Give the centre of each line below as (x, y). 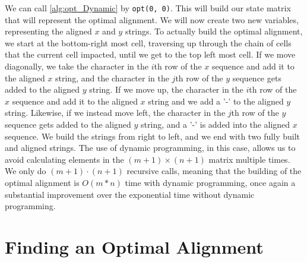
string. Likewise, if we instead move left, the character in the (115, 113)
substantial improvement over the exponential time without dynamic (130, 194)
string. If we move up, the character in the (166, 89)
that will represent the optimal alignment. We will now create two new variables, (152, 19)
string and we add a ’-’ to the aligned (216, 101)
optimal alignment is (42, 182)
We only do (26, 171)
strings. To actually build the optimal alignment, (214, 31)
